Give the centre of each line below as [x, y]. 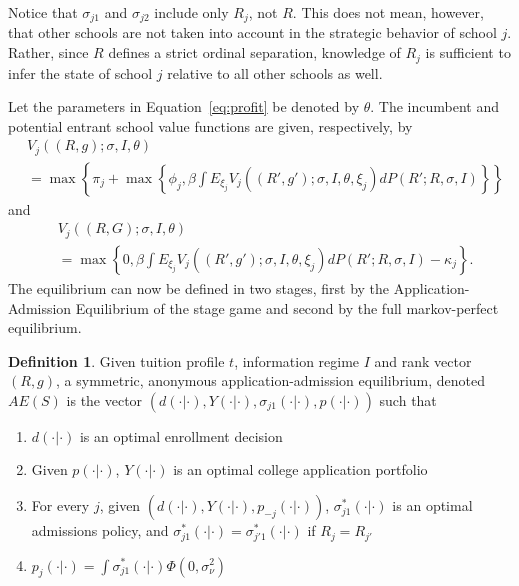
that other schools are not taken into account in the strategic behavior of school [252, 32]
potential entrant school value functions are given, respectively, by [210, 125]
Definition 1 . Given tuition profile [116, 360]
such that [408, 399]
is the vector [104, 399]
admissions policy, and [100, 530]
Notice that [43, 12]
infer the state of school [80, 72]
